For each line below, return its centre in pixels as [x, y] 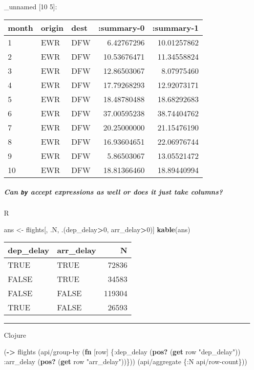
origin [52, 27]
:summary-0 [121, 27]
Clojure [15, 335]
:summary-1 [176, 27]
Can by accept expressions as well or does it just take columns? [113, 192]
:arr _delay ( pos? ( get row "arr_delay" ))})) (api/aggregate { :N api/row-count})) [126, 361]
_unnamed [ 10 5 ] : [31, 6]
